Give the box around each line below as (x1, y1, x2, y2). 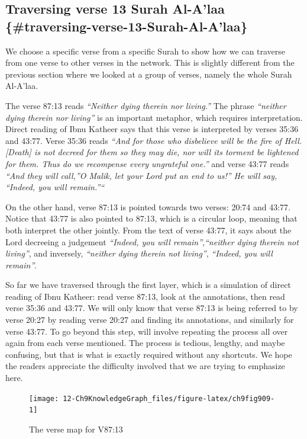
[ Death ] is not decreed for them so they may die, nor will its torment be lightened (5, 146, 299, 158)
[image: (29, 394, 59, 403)
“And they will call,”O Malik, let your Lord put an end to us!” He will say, (5, 169, 277, 181)
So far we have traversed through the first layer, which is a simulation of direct (5, 278, 291, 291)
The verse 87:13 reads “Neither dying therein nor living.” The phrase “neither (5, 99, 286, 111)
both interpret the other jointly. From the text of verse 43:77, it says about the (5, 223, 292, 236)
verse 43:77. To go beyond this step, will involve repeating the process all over (5, 325, 288, 337)
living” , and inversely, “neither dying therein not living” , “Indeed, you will (5, 247, 273, 259)
